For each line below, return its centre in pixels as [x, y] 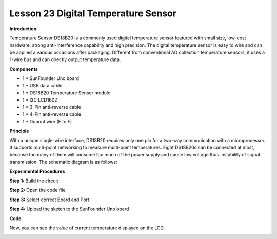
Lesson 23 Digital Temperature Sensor [93, 13]
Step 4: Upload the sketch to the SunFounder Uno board [69, 209]
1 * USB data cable [42, 86]
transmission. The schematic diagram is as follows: [63, 162]
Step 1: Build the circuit [34, 181]
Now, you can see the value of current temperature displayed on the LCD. [87, 228]
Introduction [23, 29]
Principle [19, 131]
